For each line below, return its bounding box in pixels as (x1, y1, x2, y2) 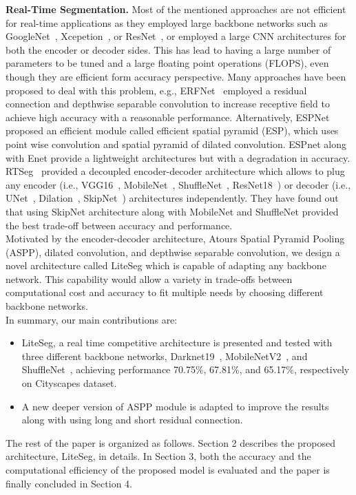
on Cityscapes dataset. (21, 376, 117, 390)
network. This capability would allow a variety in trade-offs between (6, 271, 293, 286)
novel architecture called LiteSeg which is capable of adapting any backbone (6, 258, 326, 273)
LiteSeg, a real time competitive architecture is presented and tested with (21, 335, 333, 350)
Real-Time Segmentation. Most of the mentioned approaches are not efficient (6, 2, 346, 16)
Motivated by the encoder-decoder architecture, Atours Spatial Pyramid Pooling (6, 231, 345, 246)
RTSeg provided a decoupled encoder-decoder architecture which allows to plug (6, 164, 345, 178)
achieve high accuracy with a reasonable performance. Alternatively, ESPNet (6, 109, 330, 124)
